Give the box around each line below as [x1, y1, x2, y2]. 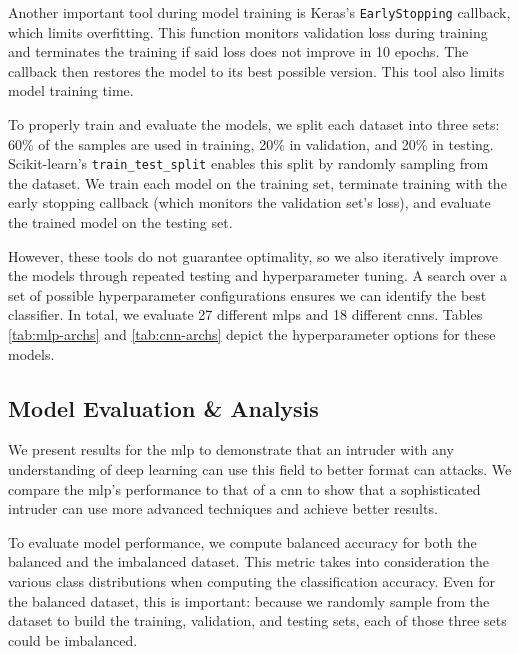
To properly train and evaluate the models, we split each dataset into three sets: [8, 114, 500, 135]
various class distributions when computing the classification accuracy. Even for [8, 570, 496, 591]
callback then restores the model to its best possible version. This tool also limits [8, 60, 505, 81]
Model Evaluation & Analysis [8, 392, 319, 423]
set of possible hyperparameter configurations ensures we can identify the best [8, 284, 487, 305]
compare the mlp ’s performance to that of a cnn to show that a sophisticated [8, 478, 481, 499]
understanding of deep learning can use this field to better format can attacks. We [8, 459, 512, 480]
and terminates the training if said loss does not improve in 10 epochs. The [8, 41, 469, 62]
